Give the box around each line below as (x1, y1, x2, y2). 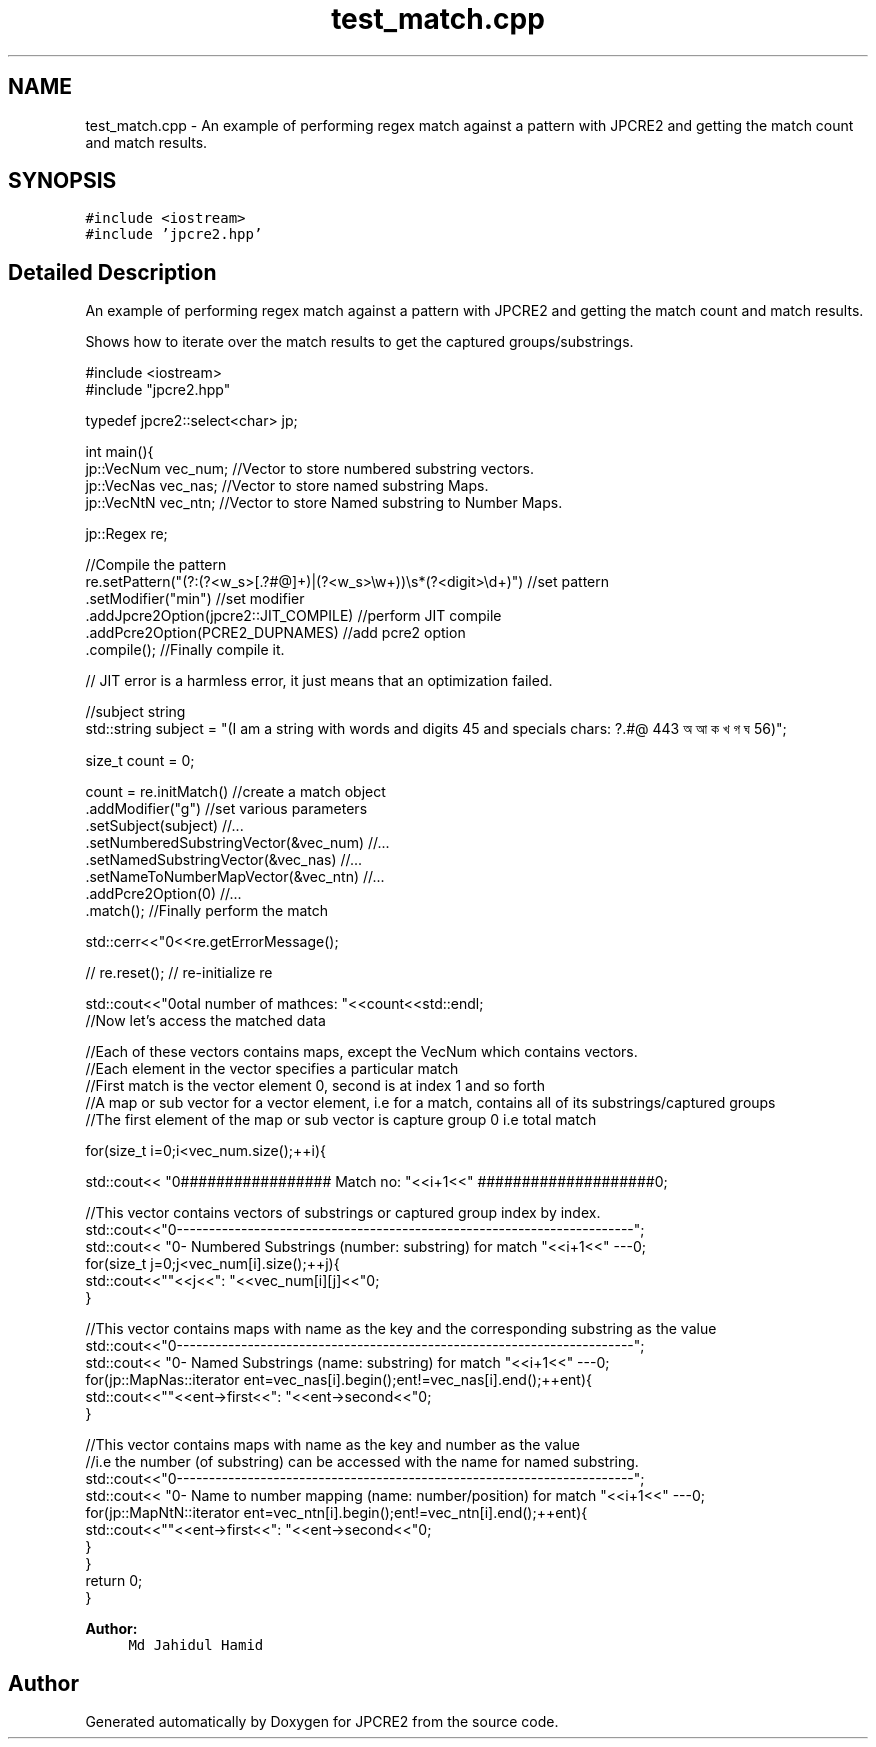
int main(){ (85, 443, 154, 461)
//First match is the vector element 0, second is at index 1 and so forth (85, 1077, 545, 1095)
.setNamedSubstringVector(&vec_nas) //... (85, 851, 363, 869)
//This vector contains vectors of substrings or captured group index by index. (85, 1204, 601, 1222)
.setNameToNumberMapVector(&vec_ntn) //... (85, 868, 385, 886)
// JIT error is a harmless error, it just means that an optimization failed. (85, 672, 553, 690)
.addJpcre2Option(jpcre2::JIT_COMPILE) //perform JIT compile (85, 607, 502, 625)
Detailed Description (8, 259, 217, 285)
